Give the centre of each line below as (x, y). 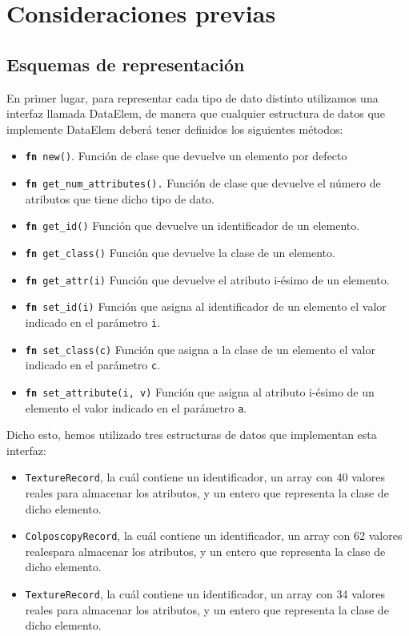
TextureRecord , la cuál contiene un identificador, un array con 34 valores (205, 594)
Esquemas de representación (126, 64)
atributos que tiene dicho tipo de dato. (120, 198)
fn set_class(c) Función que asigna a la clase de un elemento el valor (200, 349)
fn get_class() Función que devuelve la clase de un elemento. (180, 252)
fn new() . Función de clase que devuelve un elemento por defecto (186, 156)
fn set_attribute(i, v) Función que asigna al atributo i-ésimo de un (200, 391)
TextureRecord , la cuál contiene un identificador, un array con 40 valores (205, 477)
